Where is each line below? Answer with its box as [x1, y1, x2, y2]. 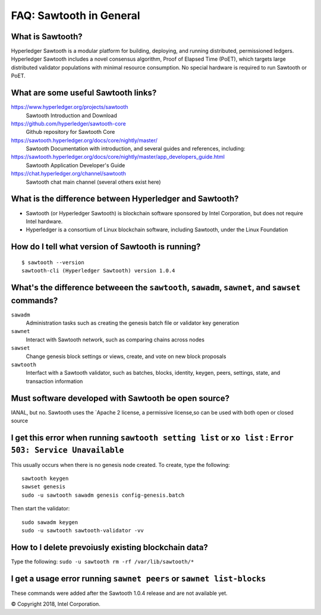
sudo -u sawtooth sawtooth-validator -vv [21, 527, 144, 534]
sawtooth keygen [21, 475, 69, 482]
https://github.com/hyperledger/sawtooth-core [11, 120, 126, 127]
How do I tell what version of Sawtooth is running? [11, 241, 201, 252]
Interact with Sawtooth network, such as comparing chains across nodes [26, 336, 205, 343]
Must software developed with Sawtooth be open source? [11, 393, 230, 403]
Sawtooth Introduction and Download [26, 112, 117, 119]
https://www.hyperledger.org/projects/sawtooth [11, 103, 128, 111]
